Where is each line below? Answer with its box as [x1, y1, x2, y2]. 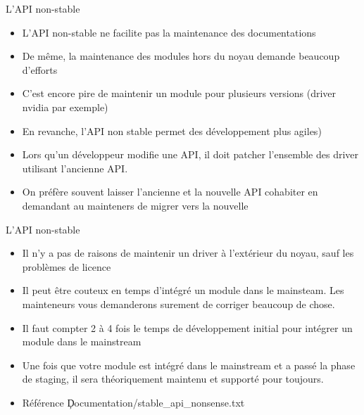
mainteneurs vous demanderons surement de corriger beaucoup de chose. [22, 296, 335, 311]
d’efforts [22, 62, 58, 77]
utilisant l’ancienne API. [22, 160, 128, 175]
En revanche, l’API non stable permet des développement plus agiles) [22, 123, 322, 138]
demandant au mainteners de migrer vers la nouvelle [22, 198, 249, 212]
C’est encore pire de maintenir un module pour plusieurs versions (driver [22, 86, 337, 101]
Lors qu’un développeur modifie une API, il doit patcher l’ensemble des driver [22, 147, 359, 162]
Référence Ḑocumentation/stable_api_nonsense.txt [22, 395, 245, 409]
